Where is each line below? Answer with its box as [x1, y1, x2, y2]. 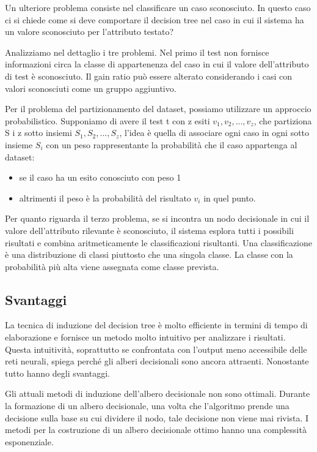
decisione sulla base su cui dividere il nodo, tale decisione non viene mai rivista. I [5, 411, 309, 424]
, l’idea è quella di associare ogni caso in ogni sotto [119, 126, 310, 139]
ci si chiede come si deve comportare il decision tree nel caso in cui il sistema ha [5, 13, 304, 26]
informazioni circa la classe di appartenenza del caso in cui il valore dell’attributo [5, 58, 309, 70]
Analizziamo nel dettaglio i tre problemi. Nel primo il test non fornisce [5, 45, 269, 58]
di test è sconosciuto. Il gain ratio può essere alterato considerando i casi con [5, 69, 293, 82]
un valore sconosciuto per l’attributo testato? [5, 25, 174, 38]
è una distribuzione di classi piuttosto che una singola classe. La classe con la [5, 248, 293, 261]
